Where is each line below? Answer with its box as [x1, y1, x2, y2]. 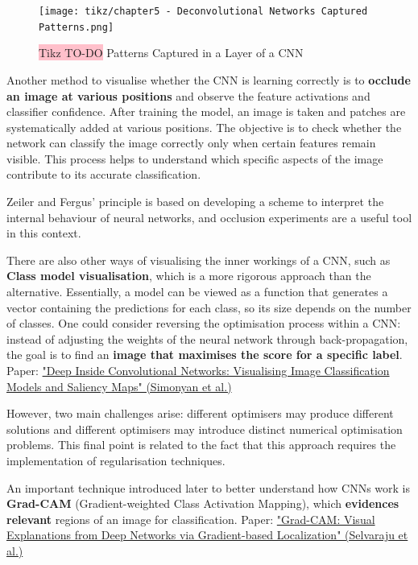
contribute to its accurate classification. [6, 166, 201, 183]
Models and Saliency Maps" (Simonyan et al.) [6, 377, 232, 394]
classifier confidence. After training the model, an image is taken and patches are [6, 103, 406, 120]
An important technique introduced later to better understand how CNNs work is [6, 479, 410, 496]
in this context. [6, 225, 81, 241]
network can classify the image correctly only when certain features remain [6, 134, 376, 151]
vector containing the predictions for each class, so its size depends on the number [6, 299, 412, 315]
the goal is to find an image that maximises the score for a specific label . [6, 346, 403, 363]
